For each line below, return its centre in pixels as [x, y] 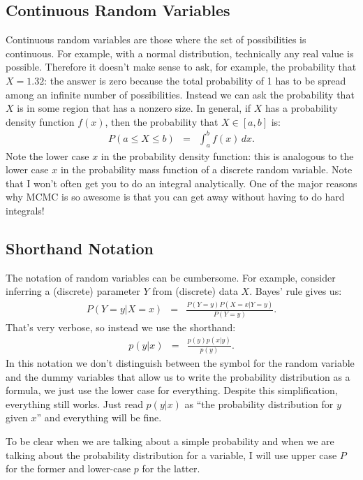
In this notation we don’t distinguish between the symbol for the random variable [180, 362]
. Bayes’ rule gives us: [296, 291]
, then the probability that [162, 121]
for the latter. [171, 468]
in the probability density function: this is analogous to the [227, 155]
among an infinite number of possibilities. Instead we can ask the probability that [180, 94]
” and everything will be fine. [99, 417]
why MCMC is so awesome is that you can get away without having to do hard [175, 197]
